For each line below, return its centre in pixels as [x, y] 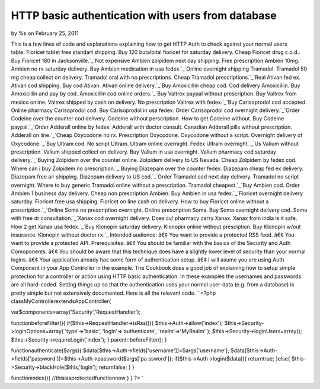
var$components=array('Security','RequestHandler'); [76, 312]
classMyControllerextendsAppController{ [61, 301]
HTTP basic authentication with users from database [144, 15]
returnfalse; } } [116, 367]
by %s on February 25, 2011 [45, 33]
